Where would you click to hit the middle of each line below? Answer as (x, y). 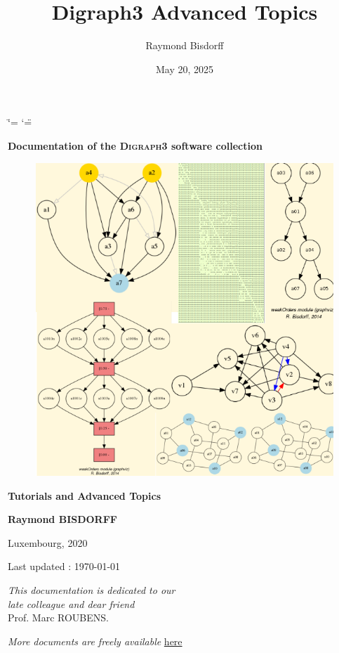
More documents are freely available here (95, 641)
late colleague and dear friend (71, 603)
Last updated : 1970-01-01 (64, 566)
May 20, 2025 (185, 69)
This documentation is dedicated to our (92, 589)
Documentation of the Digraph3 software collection (135, 145)
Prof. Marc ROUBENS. (58, 618)
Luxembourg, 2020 (48, 542)
